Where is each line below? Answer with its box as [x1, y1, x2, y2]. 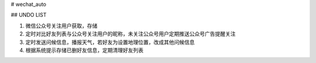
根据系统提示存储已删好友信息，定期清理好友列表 [25, 47, 143, 54]
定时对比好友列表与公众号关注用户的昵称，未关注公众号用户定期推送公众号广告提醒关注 [25, 30, 236, 37]
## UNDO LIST [11, 12, 47, 19]
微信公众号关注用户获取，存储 [25, 22, 98, 29]
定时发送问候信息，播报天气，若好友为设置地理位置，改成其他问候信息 [25, 38, 195, 45]
